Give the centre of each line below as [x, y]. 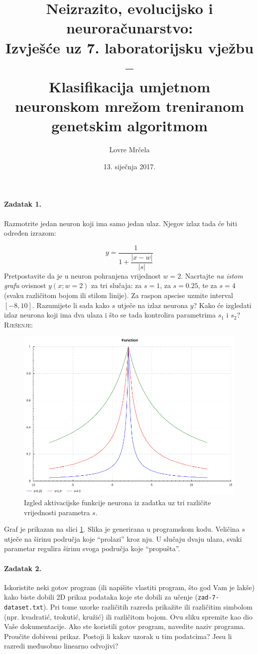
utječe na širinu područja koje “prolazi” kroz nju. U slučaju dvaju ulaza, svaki [123, 538]
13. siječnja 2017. [129, 166]
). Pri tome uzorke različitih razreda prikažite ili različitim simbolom [148, 606]
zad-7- [208, 598]
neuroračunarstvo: [129, 28]
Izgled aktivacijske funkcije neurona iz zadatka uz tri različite [118, 502]
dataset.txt [24, 607]
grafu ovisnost [25, 285]
